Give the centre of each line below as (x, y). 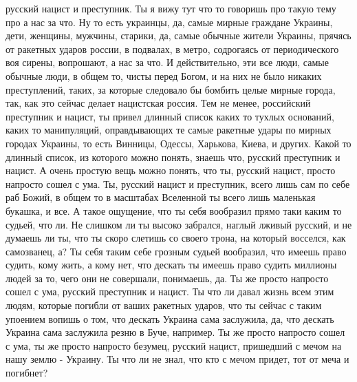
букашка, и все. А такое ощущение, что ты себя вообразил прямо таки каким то (174, 210)
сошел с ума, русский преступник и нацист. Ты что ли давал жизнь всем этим (170, 291)
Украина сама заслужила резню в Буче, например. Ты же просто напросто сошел (175, 332)
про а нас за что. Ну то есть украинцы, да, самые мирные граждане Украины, (169, 22)
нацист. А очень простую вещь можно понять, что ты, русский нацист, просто (171, 170)
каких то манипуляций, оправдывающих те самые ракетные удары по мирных (169, 130)
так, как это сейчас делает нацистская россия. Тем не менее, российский (158, 103)
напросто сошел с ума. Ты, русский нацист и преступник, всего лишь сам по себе (178, 183)
